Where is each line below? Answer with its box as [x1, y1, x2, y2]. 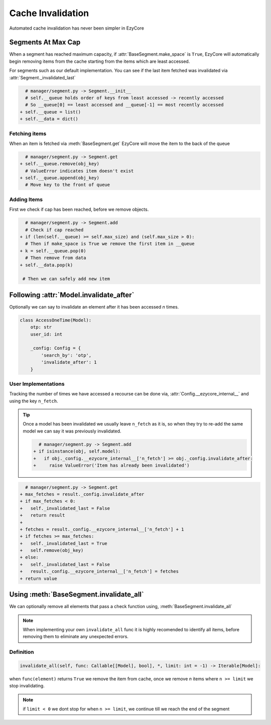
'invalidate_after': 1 [41, 359, 97, 365]
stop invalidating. [9, 683, 45, 689]
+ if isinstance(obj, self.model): [33, 449, 121, 454]
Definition [9, 649, 34, 656]
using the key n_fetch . [9, 398, 58, 404]
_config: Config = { [30, 345, 81, 351]
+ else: [20, 554, 39, 560]
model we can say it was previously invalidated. [23, 428, 121, 434]
